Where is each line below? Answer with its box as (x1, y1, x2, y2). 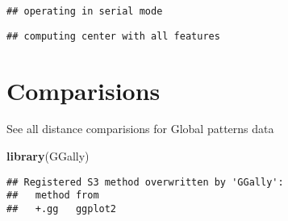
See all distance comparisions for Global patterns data (6, 120, 274, 137)
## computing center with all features (6, 30, 220, 42)
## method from (6, 190, 99, 202)
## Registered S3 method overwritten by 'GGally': (6, 176, 284, 188)
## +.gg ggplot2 (6, 202, 117, 215)
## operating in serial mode (6, 6, 163, 17)
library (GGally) (6, 148, 90, 165)
